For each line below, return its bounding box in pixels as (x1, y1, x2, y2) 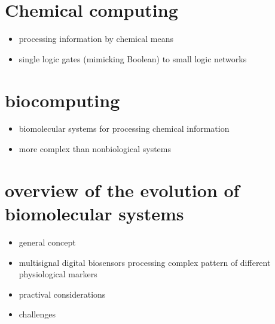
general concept (19, 235, 76, 248)
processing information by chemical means (19, 32, 173, 45)
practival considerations (19, 287, 106, 300)
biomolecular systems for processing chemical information (19, 122, 230, 135)
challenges (19, 308, 56, 320)
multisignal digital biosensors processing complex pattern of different (19, 256, 271, 268)
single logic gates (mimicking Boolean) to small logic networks (19, 52, 247, 65)
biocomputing (5, 87, 120, 112)
